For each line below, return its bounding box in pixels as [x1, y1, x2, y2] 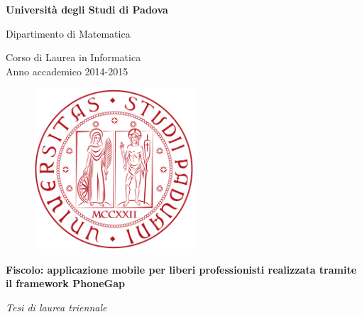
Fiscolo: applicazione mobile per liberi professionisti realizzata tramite [6, 262, 357, 276]
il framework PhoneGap [6, 276, 125, 291]
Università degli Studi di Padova [6, 2, 168, 16]
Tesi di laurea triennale [6, 299, 107, 314]
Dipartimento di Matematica [6, 26, 131, 41]
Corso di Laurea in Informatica [6, 50, 141, 65]
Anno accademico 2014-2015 [6, 63, 128, 78]
